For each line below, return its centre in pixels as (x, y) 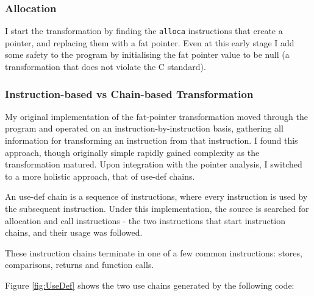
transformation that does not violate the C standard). (105, 67)
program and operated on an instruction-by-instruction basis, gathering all (144, 128)
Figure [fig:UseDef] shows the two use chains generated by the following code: (150, 285)
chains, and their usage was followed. (74, 232)
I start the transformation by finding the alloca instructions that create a (144, 31)
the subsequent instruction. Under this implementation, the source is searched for (157, 209)
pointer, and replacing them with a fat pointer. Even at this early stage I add (150, 42)
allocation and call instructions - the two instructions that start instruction (145, 220)
